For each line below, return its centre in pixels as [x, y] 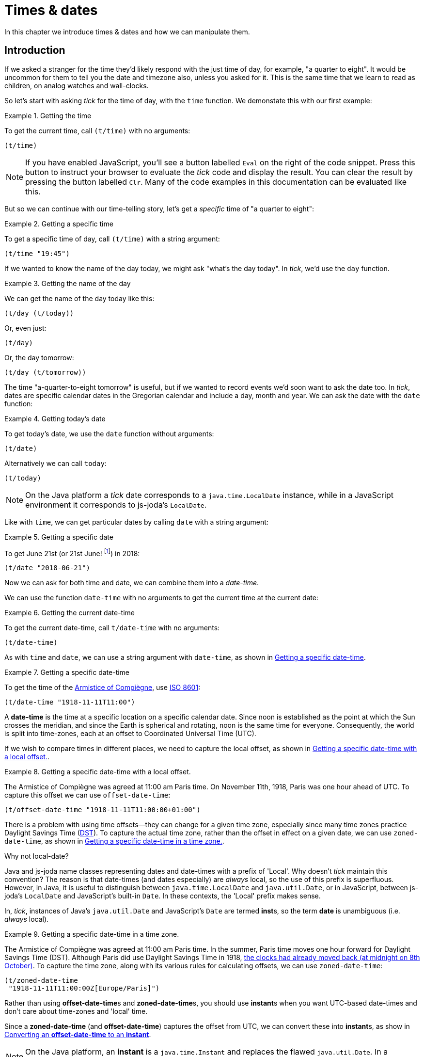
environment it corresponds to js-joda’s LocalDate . [116, 504]
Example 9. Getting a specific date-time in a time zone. [92, 934]
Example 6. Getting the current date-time [70, 613]
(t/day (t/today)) [39, 313]
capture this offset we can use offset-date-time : [87, 795]
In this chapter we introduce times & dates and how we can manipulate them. [127, 32]
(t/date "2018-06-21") [47, 568]
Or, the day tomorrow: [39, 357]
